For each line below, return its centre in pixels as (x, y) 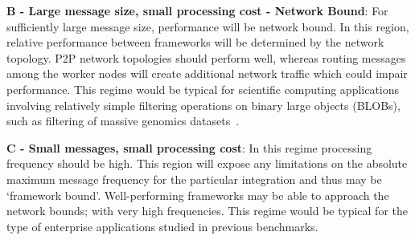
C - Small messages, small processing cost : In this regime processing (189, 147)
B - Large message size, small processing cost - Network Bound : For (197, 10)
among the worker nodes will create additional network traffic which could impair (207, 73)
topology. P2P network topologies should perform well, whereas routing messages (206, 57)
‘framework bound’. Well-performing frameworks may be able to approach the (198, 195)
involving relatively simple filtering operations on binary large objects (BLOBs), (203, 105)
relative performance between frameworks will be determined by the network (195, 42)
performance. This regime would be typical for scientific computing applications (203, 89)
